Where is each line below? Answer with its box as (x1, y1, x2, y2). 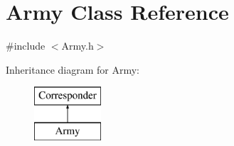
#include (6, 38, 46, 53)
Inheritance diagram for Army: (6, 62, 140, 77)
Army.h (61, 38, 94, 53)
